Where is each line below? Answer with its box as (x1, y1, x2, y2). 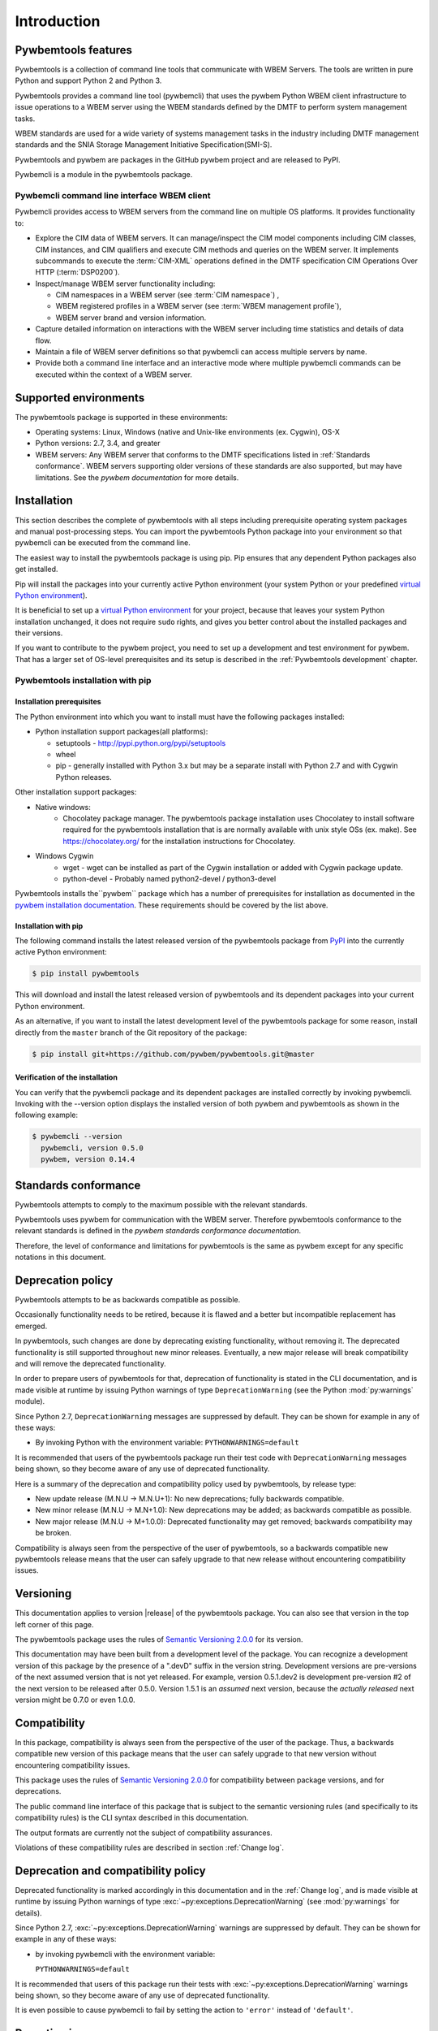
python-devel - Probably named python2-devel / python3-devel (62, 873, 277, 883)
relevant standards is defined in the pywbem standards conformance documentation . (15, 1226, 302, 1236)
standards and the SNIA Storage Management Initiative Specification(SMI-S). (15, 140, 273, 149)
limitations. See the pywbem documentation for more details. (35, 472, 239, 483)
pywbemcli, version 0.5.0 (41, 1143, 144, 1153)
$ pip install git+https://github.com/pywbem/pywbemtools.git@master (32, 1049, 315, 1059)
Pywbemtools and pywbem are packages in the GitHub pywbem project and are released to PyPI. (15, 154, 341, 164)
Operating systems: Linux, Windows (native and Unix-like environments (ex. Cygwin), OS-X (35, 427, 341, 437)
